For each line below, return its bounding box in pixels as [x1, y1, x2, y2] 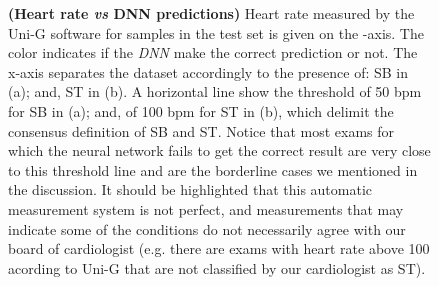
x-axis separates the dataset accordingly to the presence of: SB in [8, 61, 409, 82]
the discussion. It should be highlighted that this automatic [8, 179, 373, 200]
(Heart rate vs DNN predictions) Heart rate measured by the [8, 3, 415, 23]
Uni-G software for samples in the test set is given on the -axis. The [8, 22, 424, 43]
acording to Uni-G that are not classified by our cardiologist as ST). [8, 257, 426, 278]
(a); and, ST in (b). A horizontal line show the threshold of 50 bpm [8, 81, 422, 102]
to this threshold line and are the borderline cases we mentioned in [8, 159, 418, 180]
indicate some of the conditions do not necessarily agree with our [8, 218, 406, 239]
